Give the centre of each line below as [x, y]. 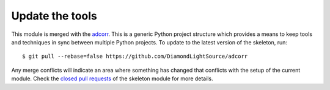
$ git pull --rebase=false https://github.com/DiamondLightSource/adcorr [135, 57]
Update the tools [54, 16]
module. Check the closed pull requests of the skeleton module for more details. [112, 78]
